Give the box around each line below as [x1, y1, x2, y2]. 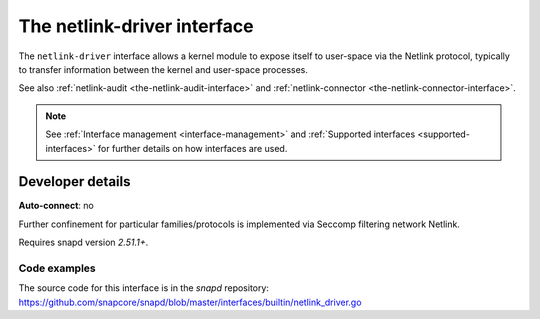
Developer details [18, 173, 131, 190]
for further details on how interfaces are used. [97, 142, 288, 154]
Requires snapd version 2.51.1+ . [18, 236, 149, 249]
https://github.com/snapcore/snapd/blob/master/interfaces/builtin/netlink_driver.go [18, 296, 362, 308]
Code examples [18, 261, 97, 275]
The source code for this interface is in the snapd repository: [18, 282, 270, 294]
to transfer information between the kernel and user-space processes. [18, 63, 309, 75]
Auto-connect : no [18, 200, 94, 212]
